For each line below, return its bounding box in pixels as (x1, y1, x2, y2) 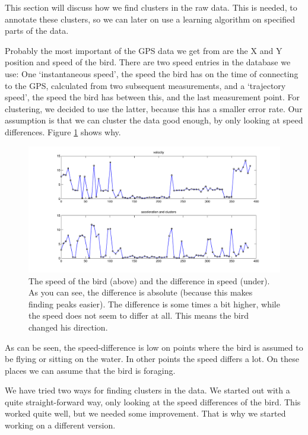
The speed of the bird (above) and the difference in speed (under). (28, 274, 270, 287)
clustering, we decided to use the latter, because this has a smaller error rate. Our (5, 102, 303, 115)
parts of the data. (5, 24, 69, 37)
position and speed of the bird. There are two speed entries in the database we (5, 56, 291, 68)
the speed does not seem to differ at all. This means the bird (28, 309, 249, 322)
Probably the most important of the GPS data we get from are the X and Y (5, 44, 282, 56)
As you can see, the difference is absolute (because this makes (28, 286, 253, 299)
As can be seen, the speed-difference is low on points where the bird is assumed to (5, 341, 303, 353)
